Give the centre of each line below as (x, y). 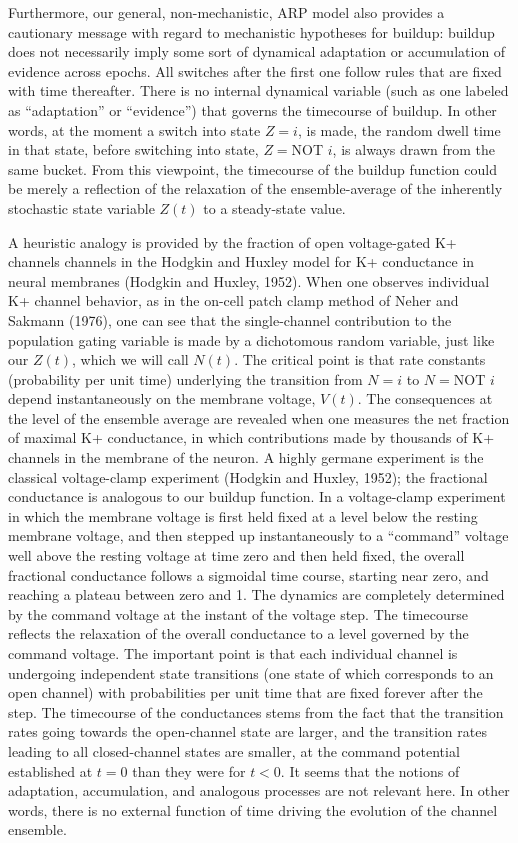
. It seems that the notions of (370, 770)
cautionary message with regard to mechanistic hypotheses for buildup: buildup (251, 31)
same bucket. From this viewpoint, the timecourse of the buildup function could (252, 168)
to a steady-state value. (274, 207)
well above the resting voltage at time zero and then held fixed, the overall (236, 555)
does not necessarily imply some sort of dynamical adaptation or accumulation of (257, 51)
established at (50, 770)
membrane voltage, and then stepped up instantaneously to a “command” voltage (258, 535)
